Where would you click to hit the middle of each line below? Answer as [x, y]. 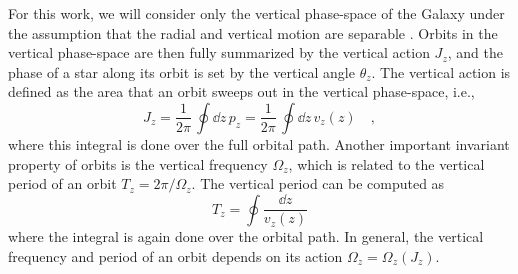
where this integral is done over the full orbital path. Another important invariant [259, 143]
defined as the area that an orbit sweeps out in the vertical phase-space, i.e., [241, 91]
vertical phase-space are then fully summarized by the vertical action [219, 52]
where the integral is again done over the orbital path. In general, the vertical [246, 236]
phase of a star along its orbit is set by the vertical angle [181, 71]
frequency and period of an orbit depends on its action [175, 255]
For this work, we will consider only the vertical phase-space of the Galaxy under [256, 13]
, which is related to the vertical [386, 163]
